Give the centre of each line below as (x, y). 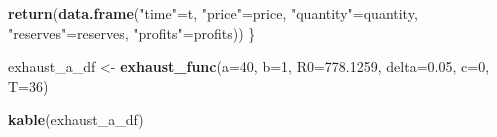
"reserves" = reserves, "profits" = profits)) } (132, 32)
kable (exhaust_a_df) (76, 119)
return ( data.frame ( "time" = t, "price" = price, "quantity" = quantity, (213, 13)
